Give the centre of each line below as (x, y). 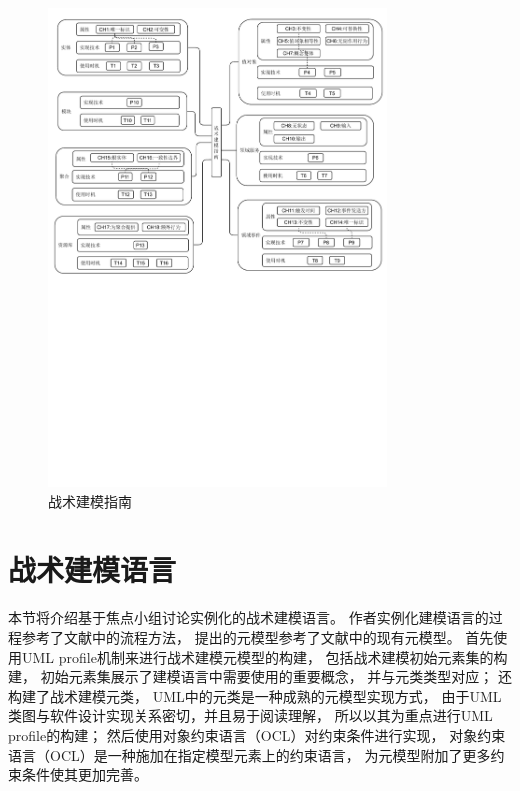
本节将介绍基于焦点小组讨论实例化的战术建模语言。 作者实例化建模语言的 (248, 617)
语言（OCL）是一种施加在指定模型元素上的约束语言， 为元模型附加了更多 (249, 754)
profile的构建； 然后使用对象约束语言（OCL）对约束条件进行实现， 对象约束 (257, 734)
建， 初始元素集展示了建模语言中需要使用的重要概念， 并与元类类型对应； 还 (260, 676)
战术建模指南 (90, 500)
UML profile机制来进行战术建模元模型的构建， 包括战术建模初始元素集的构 (264, 656)
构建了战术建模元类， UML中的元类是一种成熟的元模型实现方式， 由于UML (255, 695)
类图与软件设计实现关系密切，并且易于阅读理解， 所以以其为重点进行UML (250, 715)
